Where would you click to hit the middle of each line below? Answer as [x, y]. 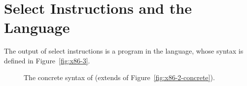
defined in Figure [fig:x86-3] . [47, 60]
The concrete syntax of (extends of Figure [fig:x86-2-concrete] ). [119, 77]
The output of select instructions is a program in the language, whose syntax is [124, 51]
